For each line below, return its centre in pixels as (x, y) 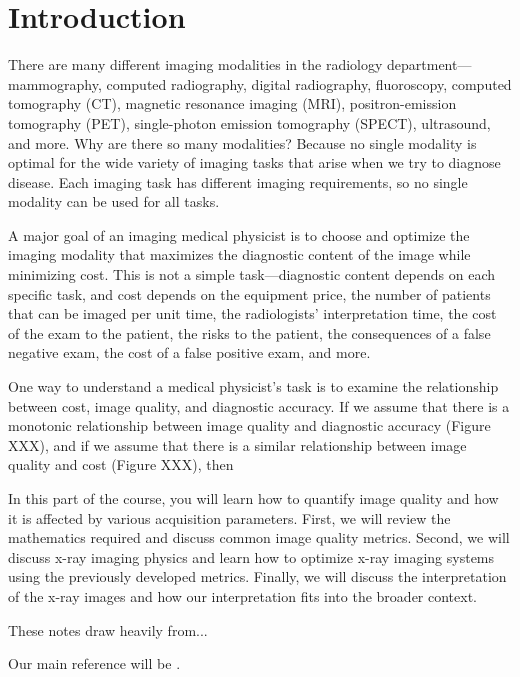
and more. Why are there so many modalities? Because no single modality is (242, 142)
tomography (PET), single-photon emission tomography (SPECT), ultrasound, (249, 122)
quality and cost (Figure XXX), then (121, 464)
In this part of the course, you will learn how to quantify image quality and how (253, 498)
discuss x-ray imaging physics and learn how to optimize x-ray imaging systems (251, 556)
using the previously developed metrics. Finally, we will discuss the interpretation (257, 576)
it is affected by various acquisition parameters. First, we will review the (229, 517)
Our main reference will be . (94, 663)
